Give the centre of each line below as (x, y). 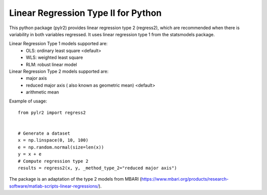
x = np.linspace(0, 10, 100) (53, 140)
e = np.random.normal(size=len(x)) (61, 147)
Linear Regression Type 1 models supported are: (58, 44)
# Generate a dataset (44, 133)
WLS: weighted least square (55, 57)
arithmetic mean (43, 92)
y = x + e (30, 154)
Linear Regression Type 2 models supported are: (59, 71)
